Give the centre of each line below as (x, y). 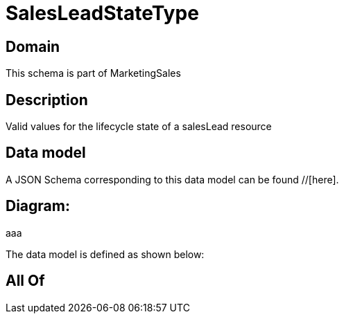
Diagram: (38, 206)
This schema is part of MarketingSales (93, 73)
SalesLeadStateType (102, 13)
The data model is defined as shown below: (105, 254)
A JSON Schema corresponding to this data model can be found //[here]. (172, 179)
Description (47, 100)
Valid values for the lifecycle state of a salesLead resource (139, 127)
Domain (33, 46)
